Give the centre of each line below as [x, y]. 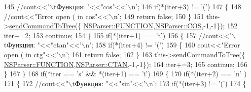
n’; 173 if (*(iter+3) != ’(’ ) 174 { [198, 83]
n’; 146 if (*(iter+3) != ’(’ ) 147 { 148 [186, 6]
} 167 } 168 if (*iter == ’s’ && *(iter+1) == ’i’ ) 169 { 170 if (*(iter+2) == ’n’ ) [125, 74]
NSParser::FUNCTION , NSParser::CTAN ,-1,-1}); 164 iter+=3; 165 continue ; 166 [126, 64]
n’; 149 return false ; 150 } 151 [159, 16]
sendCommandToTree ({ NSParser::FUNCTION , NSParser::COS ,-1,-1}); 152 [123, 26]
